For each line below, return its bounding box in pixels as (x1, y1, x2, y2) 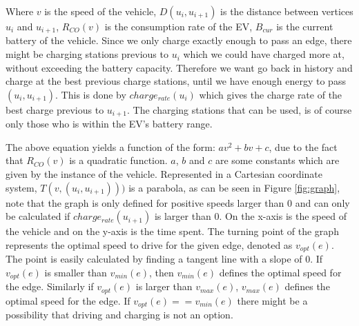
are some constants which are (215, 153, 340, 167)
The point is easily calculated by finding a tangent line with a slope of (6, 252, 302, 266)
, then (149, 265, 174, 279)
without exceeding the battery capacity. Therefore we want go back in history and (6, 60, 353, 74)
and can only (295, 195, 350, 210)
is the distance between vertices (220, 4, 353, 18)
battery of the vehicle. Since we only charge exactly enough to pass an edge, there (6, 33, 352, 48)
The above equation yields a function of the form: (6, 139, 215, 154)
